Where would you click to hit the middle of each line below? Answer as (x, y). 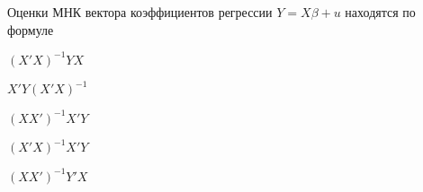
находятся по (380, 12)
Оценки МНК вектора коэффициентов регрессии (140, 12)
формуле (31, 29)
